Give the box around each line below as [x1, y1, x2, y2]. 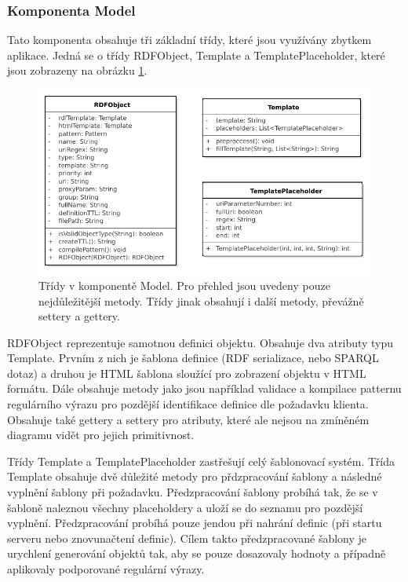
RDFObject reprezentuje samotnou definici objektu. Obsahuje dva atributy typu [7, 334, 394, 350]
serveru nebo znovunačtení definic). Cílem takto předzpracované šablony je [7, 529, 367, 546]
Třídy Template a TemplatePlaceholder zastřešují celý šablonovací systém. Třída [7, 452, 395, 469]
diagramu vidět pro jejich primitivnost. [7, 426, 195, 443]
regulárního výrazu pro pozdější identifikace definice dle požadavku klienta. [7, 396, 369, 412]
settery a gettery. [38, 308, 120, 324]
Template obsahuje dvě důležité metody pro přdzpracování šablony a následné [7, 468, 382, 485]
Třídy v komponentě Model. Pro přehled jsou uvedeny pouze [38, 276, 330, 293]
